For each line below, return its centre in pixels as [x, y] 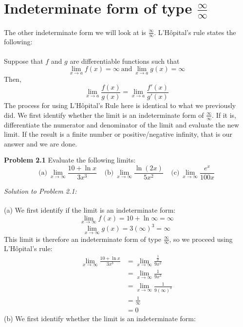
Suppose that [24, 61]
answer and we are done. [41, 143]
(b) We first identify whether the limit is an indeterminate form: [100, 318]
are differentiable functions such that [125, 61]
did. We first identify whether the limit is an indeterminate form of [104, 115]
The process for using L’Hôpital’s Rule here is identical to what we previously [120, 105]
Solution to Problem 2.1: [40, 191]
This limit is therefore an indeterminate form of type [83, 239]
